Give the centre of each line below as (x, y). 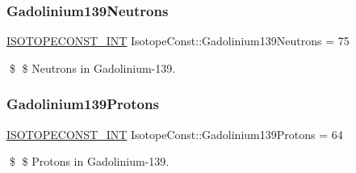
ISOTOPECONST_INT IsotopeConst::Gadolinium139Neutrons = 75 (178, 41)
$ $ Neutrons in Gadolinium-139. (92, 68)
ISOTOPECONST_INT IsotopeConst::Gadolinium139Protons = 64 (175, 134)
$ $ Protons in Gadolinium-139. (89, 161)
